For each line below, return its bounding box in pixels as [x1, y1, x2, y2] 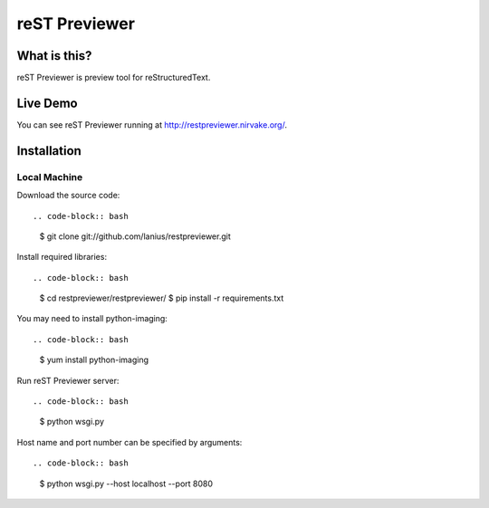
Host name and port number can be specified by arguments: [16, 436, 243, 447]
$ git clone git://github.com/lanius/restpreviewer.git [39, 231, 231, 242]
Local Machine [16, 170, 83, 183]
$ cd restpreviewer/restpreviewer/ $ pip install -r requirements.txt [39, 292, 284, 303]
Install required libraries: [16, 252, 108, 263]
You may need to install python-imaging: [16, 313, 168, 324]
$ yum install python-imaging [39, 354, 149, 366]
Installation [16, 143, 81, 158]
